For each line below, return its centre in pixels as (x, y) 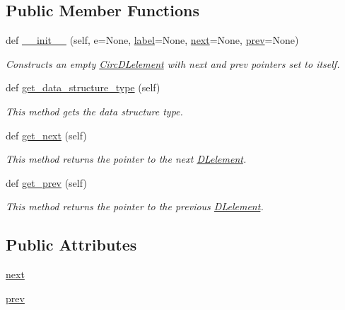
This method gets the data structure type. (94, 111)
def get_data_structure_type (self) (83, 87)
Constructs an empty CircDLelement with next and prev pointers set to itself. (173, 63)
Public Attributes (71, 245)
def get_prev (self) (46, 182)
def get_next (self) (46, 135)
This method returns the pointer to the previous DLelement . (135, 206)
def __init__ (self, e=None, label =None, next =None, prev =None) (152, 40)
